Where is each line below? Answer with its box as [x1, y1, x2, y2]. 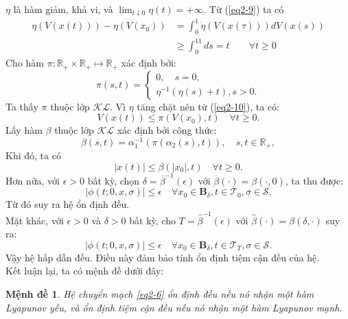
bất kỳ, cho [129, 213, 176, 227]
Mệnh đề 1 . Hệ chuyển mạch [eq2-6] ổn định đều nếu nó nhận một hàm [5, 287, 314, 301]
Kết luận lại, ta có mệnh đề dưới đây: [5, 263, 164, 278]
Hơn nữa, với [5, 173, 60, 187]
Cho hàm [5, 56, 44, 70]
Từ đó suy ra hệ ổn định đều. [5, 197, 130, 211]
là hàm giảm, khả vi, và [13, 2, 113, 16]
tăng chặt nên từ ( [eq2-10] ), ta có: [137, 99, 279, 113]
